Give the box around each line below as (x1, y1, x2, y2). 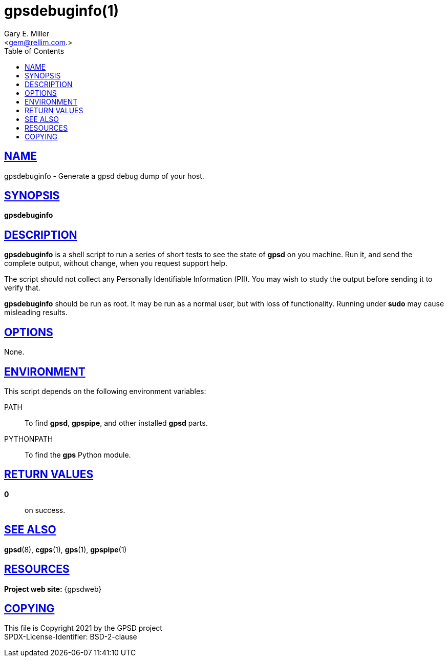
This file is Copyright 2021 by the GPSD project (4, 624, 162, 633)
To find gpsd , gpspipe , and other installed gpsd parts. (25, 418, 208, 427)
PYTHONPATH (4, 434, 53, 443)
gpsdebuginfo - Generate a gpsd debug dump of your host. (4, 171, 204, 180)
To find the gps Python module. (25, 450, 131, 459)
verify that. (4, 283, 40, 293)
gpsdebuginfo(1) (4, 2, 119, 19)
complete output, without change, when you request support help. (4, 259, 228, 268)
